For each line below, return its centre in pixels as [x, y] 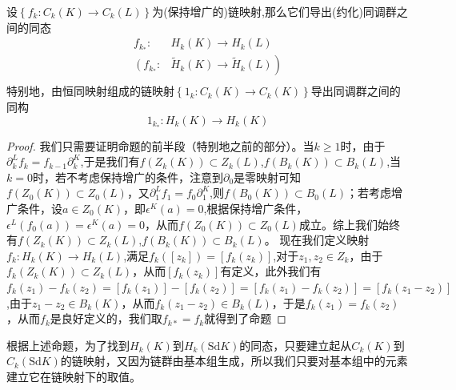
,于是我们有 [110, 161]
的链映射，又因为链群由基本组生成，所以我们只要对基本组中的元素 [234, 361]
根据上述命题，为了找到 [68, 345]
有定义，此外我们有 [271, 271]
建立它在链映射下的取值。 [74, 376]
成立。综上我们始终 [349, 224]
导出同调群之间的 [356, 91]
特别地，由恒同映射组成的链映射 [90, 91]
